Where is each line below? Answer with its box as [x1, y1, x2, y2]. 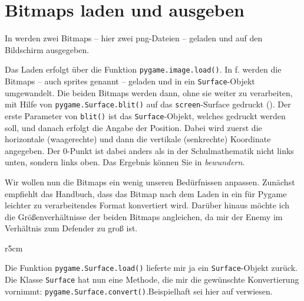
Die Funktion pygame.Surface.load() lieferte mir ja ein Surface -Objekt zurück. [5, 261, 298, 274]
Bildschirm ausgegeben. [5, 43, 90, 55]
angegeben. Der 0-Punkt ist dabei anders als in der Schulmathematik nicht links [5, 144, 294, 156]
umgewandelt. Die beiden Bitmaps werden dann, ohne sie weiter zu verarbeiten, [5, 86, 293, 99]
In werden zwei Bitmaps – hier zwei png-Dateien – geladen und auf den [5, 32, 263, 44]
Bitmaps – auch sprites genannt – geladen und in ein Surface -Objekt [5, 74, 255, 87]
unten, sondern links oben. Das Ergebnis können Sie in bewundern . [5, 156, 245, 168]
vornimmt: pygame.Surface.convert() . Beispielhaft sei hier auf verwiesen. [5, 284, 273, 297]
